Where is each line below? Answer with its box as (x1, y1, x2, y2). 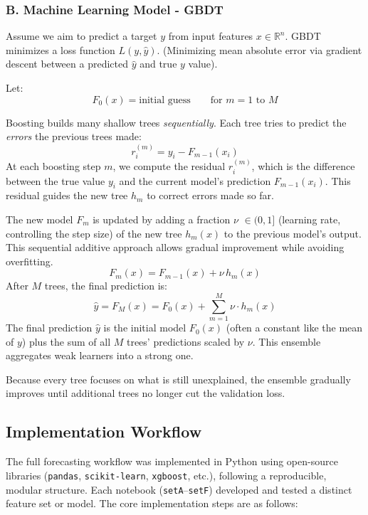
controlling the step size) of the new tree (6, 225, 182, 240)
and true (140, 56, 177, 71)
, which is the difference (251, 159, 355, 174)
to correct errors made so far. (147, 188, 274, 203)
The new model (6, 212, 73, 227)
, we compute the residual (112, 159, 226, 174)
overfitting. (6, 253, 53, 268)
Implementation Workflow (6, 420, 202, 442)
